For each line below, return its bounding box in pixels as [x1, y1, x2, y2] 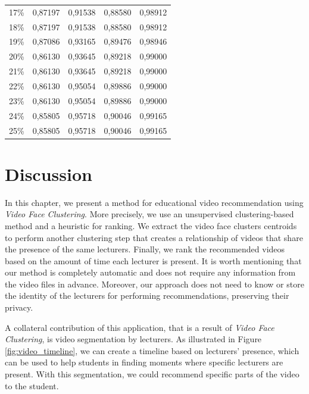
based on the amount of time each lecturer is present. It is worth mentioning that [5, 254, 302, 267]
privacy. [5, 301, 33, 314]
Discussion [5, 161, 92, 186]
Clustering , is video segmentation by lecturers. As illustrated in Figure [5, 333, 262, 345]
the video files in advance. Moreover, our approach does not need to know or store [5, 277, 304, 290]
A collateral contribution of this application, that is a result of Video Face [5, 321, 274, 333]
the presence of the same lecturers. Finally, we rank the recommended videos [5, 243, 285, 255]
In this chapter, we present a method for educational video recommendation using [5, 196, 304, 208]
